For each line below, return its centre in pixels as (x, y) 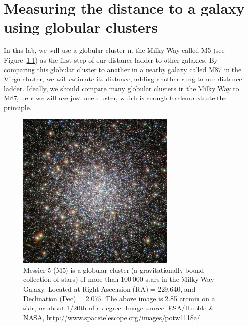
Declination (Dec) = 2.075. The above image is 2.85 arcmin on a (119, 298)
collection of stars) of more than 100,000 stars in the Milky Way (119, 279)
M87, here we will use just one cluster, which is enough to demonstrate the (115, 98)
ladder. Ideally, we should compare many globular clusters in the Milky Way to (122, 88)
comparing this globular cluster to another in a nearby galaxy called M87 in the (123, 69)
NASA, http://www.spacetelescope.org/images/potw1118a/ (112, 317)
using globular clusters (81, 27)
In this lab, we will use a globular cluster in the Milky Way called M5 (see (114, 50)
